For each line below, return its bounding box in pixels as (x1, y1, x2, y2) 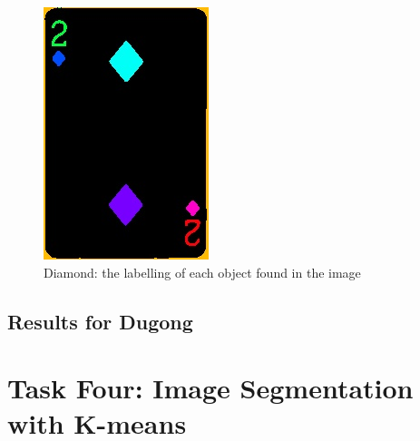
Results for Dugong (7, 307, 193, 335)
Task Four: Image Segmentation (7, 369, 414, 407)
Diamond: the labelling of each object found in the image (44, 262, 361, 281)
